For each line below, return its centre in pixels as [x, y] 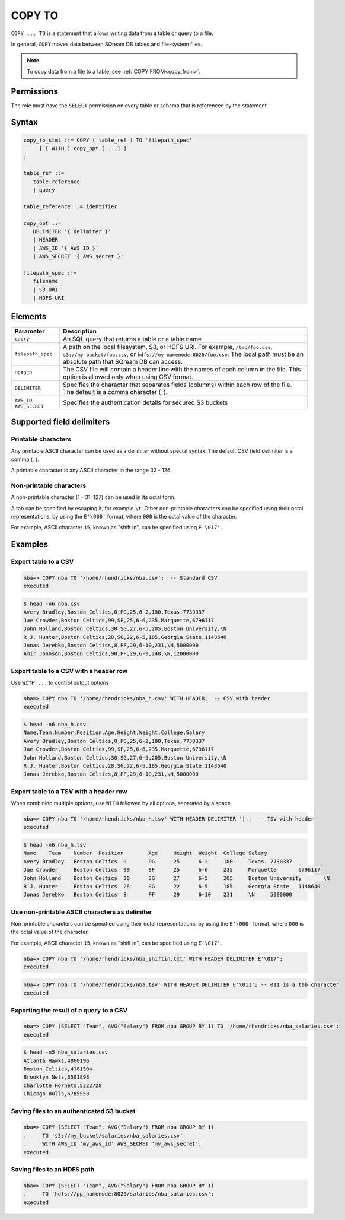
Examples [30, 544]
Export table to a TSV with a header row [69, 791]
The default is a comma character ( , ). [116, 392]
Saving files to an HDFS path [53, 1169]
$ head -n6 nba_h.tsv [55, 845]
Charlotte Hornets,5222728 [63, 1085]
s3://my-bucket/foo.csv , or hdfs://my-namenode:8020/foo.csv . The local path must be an [183, 354]
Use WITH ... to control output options [60, 683]
